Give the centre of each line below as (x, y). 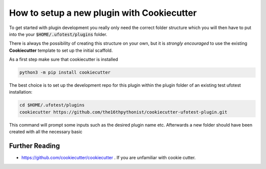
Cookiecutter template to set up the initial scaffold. (61, 50)
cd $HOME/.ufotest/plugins (52, 105)
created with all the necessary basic (46, 132)
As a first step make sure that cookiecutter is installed (64, 60)
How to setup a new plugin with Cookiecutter (103, 13)
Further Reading (34, 146)
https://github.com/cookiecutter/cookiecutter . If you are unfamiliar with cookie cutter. (109, 158)
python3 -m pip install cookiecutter (65, 72)
